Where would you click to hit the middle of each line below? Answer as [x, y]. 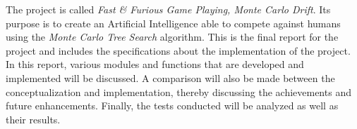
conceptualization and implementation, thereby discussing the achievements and [178, 91]
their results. [33, 119]
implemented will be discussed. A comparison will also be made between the [170, 77]
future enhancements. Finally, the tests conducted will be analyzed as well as [172, 106]
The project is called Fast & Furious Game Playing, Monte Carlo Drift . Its [168, 9]
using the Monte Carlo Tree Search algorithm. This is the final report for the [172, 37]
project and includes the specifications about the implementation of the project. [178, 50]
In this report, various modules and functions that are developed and [155, 64]
